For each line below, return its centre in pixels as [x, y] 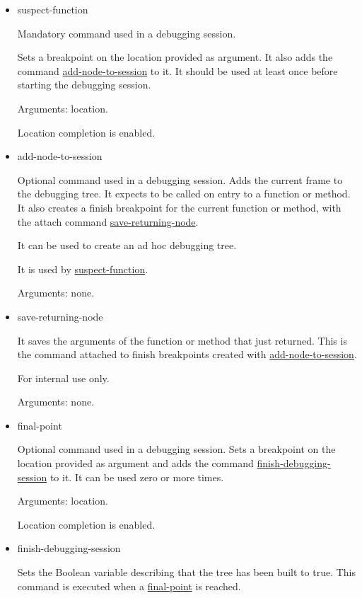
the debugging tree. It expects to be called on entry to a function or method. [184, 194]
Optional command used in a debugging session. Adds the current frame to [180, 179]
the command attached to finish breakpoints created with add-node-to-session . [187, 354]
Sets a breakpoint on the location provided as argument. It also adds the [175, 57]
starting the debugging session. [84, 85]
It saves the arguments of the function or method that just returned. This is [182, 340]
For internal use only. [63, 378]
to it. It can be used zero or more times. [137, 477]
